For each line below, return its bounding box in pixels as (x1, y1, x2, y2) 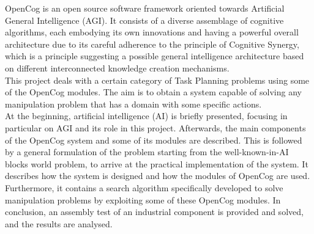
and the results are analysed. (5, 217, 113, 230)
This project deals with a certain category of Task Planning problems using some (5, 73, 310, 86)
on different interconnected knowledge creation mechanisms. (5, 61, 230, 74)
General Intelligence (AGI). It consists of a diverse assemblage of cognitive (5, 13, 284, 26)
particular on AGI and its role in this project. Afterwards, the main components (5, 121, 306, 134)
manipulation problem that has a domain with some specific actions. (5, 97, 262, 110)
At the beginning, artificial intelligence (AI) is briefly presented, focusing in (5, 109, 288, 122)
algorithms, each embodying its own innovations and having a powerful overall (5, 26, 299, 38)
